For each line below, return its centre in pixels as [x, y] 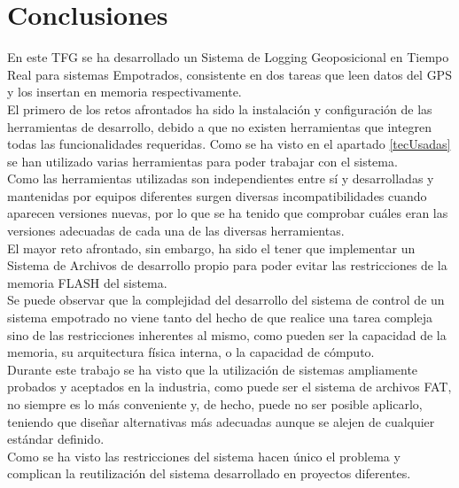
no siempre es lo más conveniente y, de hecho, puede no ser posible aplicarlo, [215, 404]
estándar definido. [56, 439]
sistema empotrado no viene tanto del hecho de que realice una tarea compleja [220, 318]
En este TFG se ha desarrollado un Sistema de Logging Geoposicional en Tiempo [228, 57]
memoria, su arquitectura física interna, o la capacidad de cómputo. [191, 352]
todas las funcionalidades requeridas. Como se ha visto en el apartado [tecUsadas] [229, 144]
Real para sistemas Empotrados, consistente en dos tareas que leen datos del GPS [229, 74]
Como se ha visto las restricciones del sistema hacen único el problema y [204, 456]
